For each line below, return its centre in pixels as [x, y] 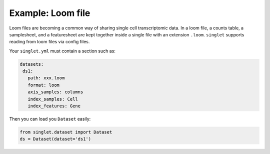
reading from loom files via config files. [49, 42]
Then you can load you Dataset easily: [50, 119]
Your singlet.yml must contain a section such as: [62, 51]
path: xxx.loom [46, 78]
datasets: [32, 64]
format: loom [44, 85]
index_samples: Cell [53, 99]
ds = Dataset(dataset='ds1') [55, 139]
